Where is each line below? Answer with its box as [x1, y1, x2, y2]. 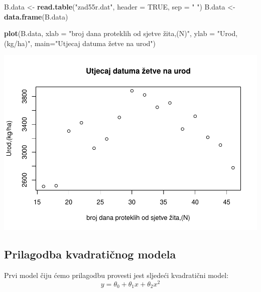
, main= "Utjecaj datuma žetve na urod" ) [30, 38, 156, 48]
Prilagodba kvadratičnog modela [4, 246, 176, 262]
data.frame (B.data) [4, 11, 68, 22]
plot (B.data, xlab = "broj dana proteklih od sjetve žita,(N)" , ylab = [4, 28, 215, 39]
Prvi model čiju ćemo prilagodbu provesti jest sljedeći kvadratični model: [4, 270, 229, 280]
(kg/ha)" [4, 38, 31, 48]
